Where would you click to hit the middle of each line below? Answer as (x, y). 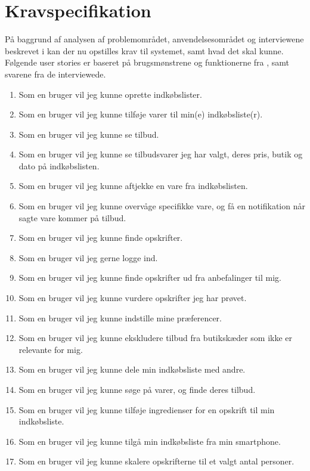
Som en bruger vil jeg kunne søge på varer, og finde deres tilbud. (137, 389)
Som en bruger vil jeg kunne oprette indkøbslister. (110, 94)
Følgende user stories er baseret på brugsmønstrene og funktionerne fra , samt (147, 62)
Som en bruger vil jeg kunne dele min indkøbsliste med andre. (132, 369)
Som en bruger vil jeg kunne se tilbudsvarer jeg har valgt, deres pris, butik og (161, 154)
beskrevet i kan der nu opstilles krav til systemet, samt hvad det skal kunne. (144, 50)
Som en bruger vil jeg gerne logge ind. (88, 257)
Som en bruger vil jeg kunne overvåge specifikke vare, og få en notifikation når (162, 206)
